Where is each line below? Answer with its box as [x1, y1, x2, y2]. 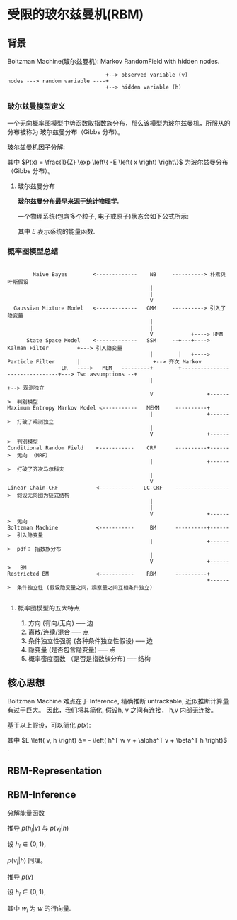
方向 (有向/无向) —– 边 [28, 618, 93, 627]
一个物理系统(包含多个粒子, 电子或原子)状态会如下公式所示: [17, 212, 190, 221]
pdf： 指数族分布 [16, 545, 62, 552]
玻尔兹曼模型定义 [7, 101, 66, 111]
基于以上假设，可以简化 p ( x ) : [7, 721, 91, 730]
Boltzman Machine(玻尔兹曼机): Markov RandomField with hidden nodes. [7, 57, 220, 65]
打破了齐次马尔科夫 [16, 466, 65, 473]
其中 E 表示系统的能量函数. [17, 227, 96, 236]
